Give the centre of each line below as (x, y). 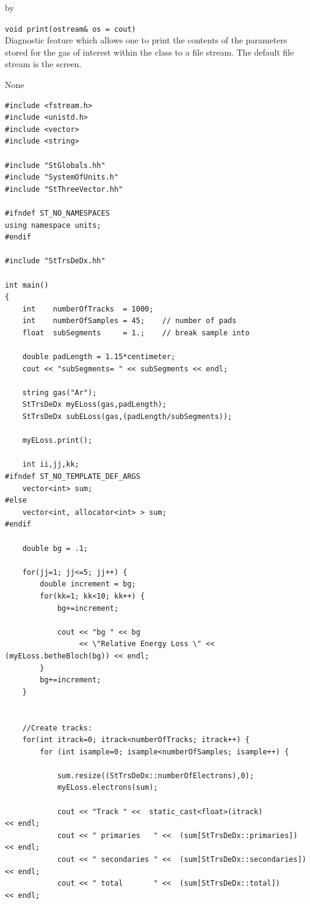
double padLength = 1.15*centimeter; (99, 357)
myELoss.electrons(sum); (107, 788)
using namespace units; (53, 225)
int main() (27, 285)
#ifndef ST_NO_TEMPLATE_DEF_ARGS (73, 477)
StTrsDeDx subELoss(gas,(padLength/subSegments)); (127, 417)
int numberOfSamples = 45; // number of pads (129, 321)
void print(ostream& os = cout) (70, 29)
